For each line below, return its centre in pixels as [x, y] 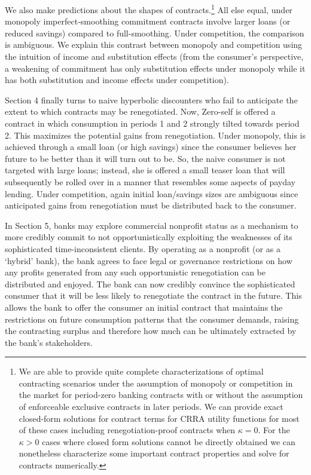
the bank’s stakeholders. [49, 342]
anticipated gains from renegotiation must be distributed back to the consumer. [151, 205]
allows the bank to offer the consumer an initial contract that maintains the [144, 307]
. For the [274, 430]
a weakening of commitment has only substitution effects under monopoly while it [155, 68]
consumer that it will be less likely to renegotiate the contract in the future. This [153, 295]
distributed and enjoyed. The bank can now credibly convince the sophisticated [150, 284]
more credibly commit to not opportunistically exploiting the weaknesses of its [149, 237]
